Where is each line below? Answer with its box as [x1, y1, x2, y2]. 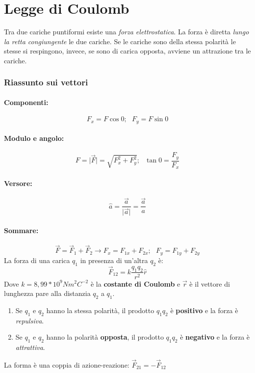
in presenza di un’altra [80, 255, 148, 265]
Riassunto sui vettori [4, 76, 88, 88]
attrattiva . [15, 342, 45, 352]
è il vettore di [189, 278, 230, 289]
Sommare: [4, 225, 39, 236]
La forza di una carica [4, 255, 70, 265]
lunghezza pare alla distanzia [4, 288, 91, 298]
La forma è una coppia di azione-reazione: [4, 359, 129, 370]
